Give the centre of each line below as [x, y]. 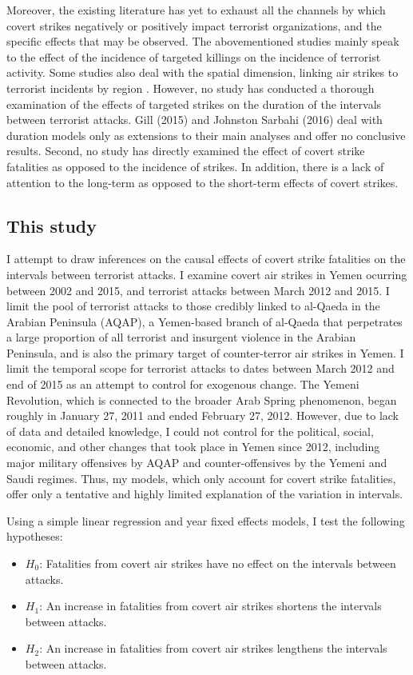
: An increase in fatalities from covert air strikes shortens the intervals [210, 606]
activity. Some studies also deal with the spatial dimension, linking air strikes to [203, 72]
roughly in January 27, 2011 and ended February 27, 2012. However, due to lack [203, 415]
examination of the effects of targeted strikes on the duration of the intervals [194, 104]
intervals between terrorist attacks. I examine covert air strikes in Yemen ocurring [207, 274]
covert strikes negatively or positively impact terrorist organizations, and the [194, 25]
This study [52, 225]
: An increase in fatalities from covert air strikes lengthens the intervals [213, 648]
